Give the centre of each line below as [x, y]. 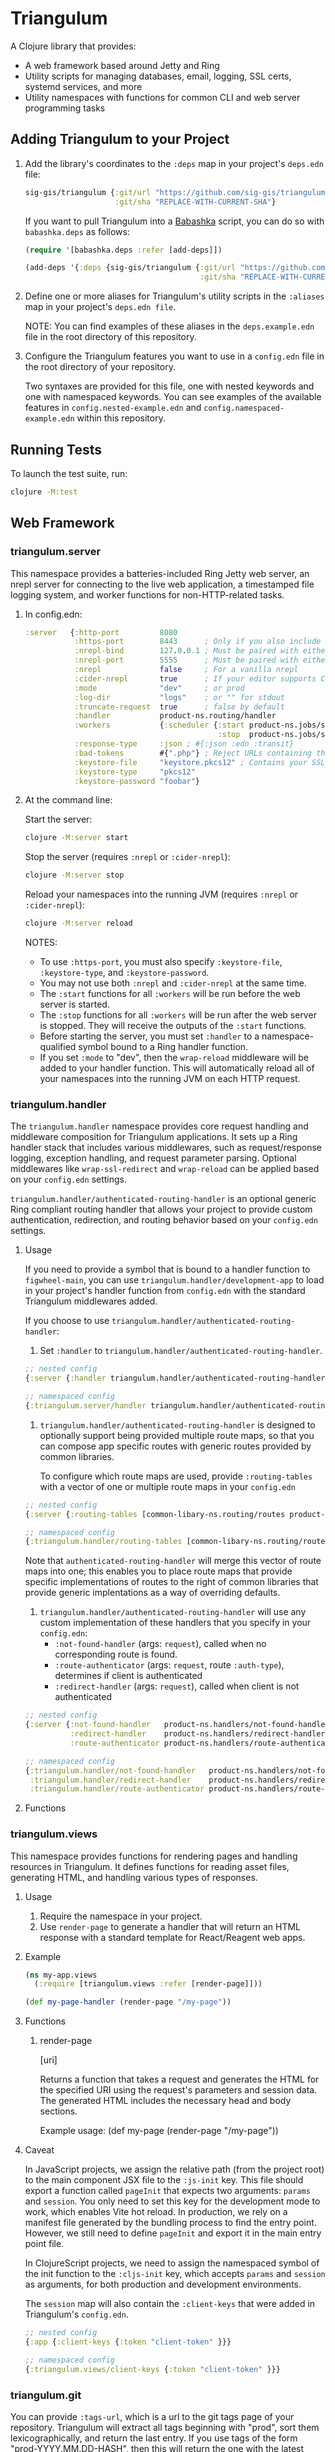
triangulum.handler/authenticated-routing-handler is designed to [177, 1424]
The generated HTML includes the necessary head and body [165, 2101]
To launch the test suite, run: [69, 473]
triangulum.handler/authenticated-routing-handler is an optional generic [163, 1199]
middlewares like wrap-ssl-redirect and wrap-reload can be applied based [165, 1169]
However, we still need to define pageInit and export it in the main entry [173, 2233]
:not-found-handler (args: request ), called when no [160, 1644]
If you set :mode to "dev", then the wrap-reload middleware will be [174, 1057]
